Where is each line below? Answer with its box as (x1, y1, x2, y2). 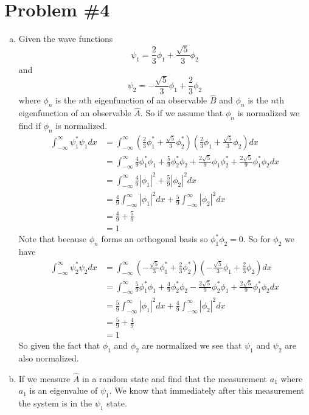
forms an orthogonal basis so (101, 232, 208, 245)
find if (18, 119, 41, 132)
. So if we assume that (140, 106, 223, 119)
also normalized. (18, 351, 79, 364)
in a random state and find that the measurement (82, 372, 268, 385)
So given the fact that (18, 339, 100, 352)
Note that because (18, 232, 87, 245)
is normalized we (237, 106, 300, 119)
